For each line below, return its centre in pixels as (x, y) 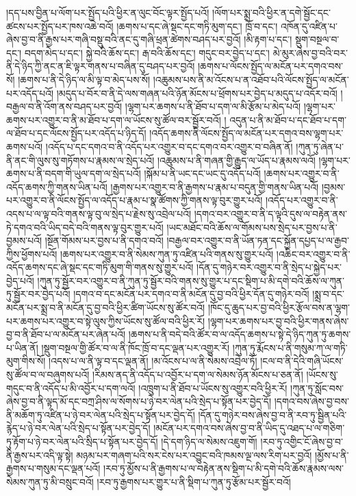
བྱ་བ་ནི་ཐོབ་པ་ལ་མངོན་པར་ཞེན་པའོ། (66, 334)
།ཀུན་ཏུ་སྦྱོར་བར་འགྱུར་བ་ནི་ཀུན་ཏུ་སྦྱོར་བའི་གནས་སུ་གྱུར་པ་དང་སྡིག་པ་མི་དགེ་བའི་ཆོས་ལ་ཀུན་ (191, 280)
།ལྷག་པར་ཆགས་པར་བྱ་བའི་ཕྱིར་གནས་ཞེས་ (278, 321)
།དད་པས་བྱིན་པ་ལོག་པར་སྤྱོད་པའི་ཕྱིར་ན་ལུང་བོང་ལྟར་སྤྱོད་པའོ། (108, 12)
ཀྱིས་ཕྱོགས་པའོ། (32, 253)
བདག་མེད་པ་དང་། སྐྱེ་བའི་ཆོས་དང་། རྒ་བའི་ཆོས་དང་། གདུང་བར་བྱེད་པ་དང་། (147, 52)
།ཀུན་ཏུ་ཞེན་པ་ (320, 146)
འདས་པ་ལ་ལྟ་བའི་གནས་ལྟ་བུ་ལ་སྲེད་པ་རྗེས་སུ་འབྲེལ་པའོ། (99, 213)
